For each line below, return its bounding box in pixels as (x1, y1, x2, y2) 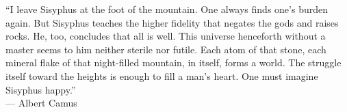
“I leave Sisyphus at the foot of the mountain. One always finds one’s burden (5, 2, 328, 16)
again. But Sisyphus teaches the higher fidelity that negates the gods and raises (5, 15, 339, 29)
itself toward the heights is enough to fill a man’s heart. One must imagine (5, 68, 318, 83)
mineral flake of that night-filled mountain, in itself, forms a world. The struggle (5, 55, 342, 70)
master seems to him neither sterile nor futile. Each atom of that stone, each (5, 42, 326, 56)
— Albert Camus (5, 96, 77, 110)
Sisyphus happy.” (5, 82, 76, 96)
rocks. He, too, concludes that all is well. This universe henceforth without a (5, 29, 326, 43)
